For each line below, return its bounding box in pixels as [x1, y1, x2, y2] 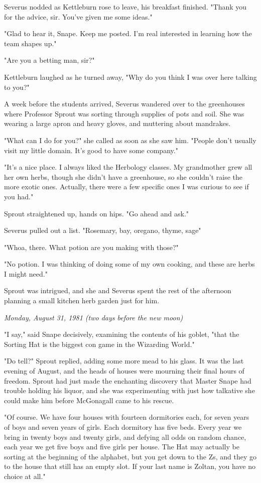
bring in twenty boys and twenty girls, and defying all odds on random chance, [4, 431, 246, 442]
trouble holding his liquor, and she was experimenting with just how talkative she [4, 385, 255, 396]
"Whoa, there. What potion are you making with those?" [4, 241, 179, 252]
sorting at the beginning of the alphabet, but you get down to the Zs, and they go [4, 451, 257, 461]
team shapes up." [4, 38, 57, 48]
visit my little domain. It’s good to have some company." [4, 145, 178, 155]
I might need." [4, 268, 48, 279]
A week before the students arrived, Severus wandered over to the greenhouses [4, 98, 245, 109]
